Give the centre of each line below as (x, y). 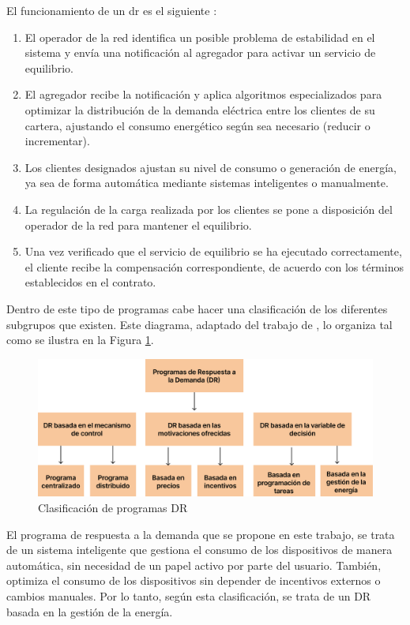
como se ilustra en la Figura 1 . (80, 340)
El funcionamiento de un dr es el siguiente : (112, 10)
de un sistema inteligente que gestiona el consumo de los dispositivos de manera (199, 550)
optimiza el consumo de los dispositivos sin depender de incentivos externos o (194, 580)
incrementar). (57, 141)
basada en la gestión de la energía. (90, 611)
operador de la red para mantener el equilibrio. (138, 225)
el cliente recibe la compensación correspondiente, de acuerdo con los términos (214, 266)
